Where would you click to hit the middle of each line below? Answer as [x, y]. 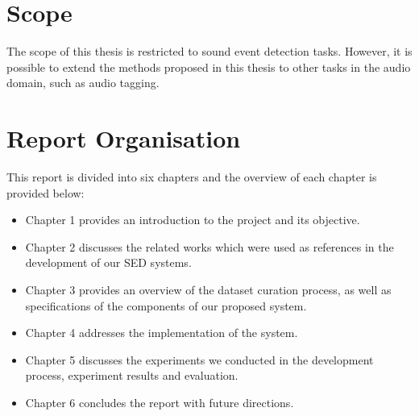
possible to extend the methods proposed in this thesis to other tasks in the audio [209, 67]
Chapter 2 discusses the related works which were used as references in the [209, 246]
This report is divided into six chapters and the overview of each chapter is [192, 177]
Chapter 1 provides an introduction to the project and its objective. [193, 220]
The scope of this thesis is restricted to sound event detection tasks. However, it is [209, 51]
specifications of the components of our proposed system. [166, 305]
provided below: [46, 192]
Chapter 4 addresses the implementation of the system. [162, 333]
